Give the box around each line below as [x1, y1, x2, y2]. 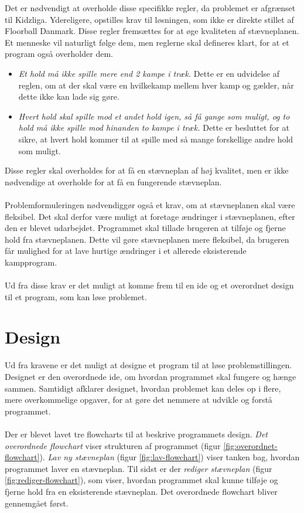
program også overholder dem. [5, 47, 113, 60]
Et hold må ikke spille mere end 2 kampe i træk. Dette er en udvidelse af [18, 67, 279, 79]
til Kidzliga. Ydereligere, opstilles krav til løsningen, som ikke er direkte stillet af [5, 13, 294, 25]
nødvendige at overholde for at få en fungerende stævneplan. [5, 175, 222, 188]
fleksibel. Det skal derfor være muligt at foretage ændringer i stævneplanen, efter [5, 210, 295, 222]
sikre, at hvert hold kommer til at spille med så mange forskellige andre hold [18, 133, 293, 145]
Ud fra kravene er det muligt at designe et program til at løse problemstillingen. [5, 359, 292, 371]
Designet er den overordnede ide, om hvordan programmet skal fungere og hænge [5, 370, 296, 382]
